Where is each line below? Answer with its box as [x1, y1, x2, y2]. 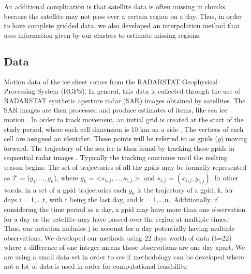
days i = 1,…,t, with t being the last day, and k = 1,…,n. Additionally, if [4, 194, 218, 205]
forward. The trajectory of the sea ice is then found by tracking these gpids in [4, 143, 235, 153]
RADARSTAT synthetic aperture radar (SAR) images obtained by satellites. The [4, 95, 246, 105]
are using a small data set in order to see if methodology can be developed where [4, 251, 244, 261]
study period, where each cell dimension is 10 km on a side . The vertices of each [4, 124, 244, 134]
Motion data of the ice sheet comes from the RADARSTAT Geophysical [4, 76, 218, 86]
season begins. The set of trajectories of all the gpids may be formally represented [4, 161, 247, 172]
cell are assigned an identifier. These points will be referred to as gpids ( [4, 133, 218, 144]
